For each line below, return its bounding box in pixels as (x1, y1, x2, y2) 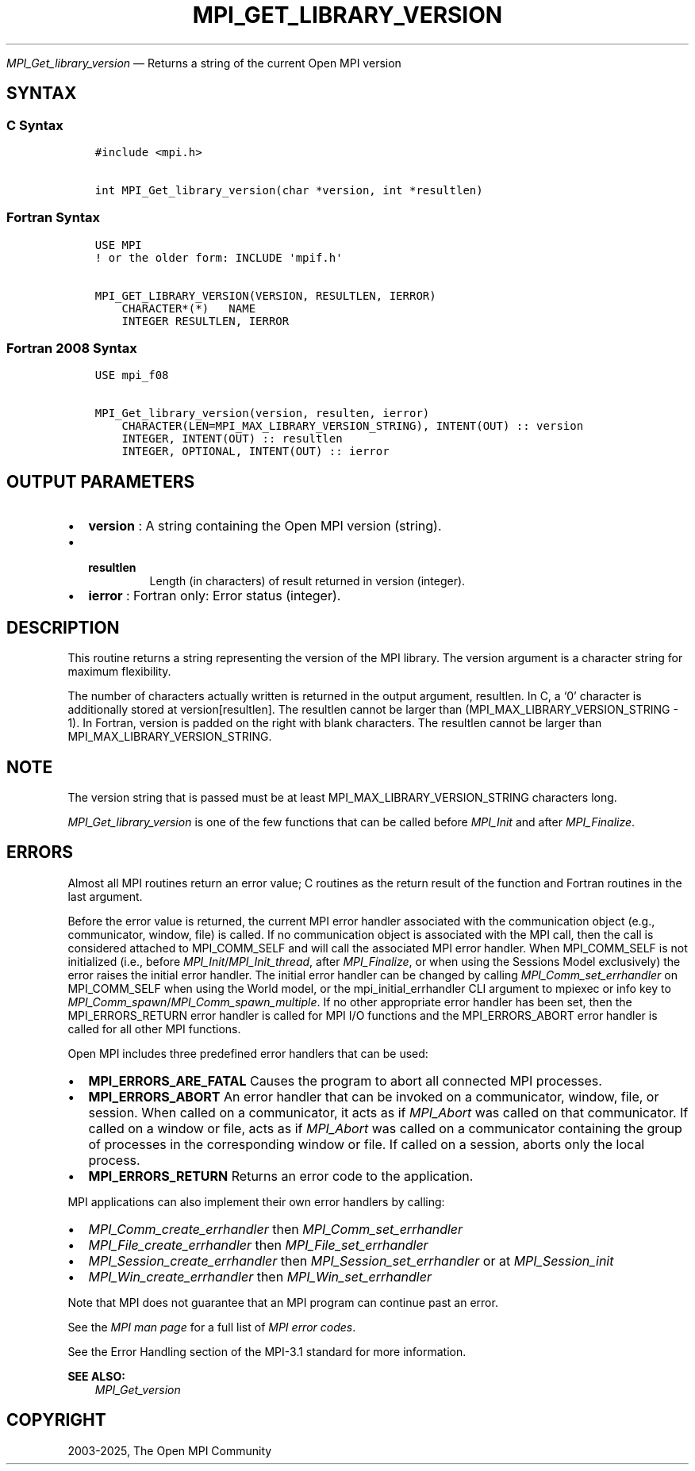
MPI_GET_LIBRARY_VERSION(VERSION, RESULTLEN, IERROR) (94, 289, 436, 302)
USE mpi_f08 (94, 369, 169, 382)
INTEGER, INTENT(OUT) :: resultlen (121, 432, 343, 446)
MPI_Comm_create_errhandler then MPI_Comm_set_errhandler (88, 1220, 463, 1237)
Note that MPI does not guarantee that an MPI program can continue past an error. (67, 1295, 498, 1309)
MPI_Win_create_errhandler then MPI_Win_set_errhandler (88, 1268, 432, 1285)
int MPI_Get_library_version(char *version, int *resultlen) (94, 183, 483, 197)
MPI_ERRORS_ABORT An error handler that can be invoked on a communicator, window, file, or (88, 1088, 659, 1105)
